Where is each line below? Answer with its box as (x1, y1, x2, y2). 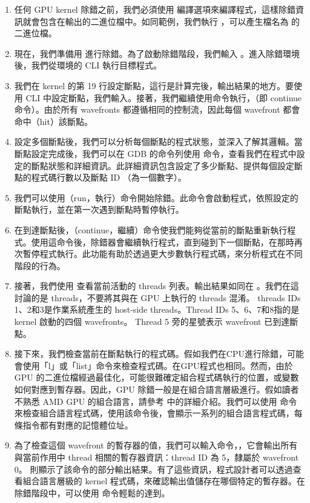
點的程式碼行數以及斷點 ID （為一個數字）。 (14, 171, 186, 184)
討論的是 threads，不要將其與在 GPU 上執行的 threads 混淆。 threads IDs (14, 291, 301, 304)
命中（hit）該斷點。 (14, 115, 93, 127)
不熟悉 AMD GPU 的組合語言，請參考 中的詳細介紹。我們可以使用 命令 (14, 395, 297, 407)
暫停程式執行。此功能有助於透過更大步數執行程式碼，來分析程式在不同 (22, 247, 303, 260)
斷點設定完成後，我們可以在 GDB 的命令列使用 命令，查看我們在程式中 (14, 147, 297, 159)
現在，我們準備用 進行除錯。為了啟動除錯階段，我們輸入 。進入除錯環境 (14, 47, 300, 59)
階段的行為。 (14, 259, 65, 271)
